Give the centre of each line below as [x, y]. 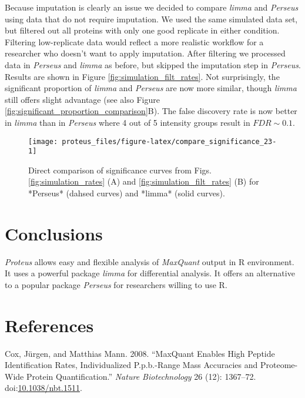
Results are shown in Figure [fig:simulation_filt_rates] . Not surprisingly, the [142, 76]
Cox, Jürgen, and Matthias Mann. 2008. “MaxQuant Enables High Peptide [140, 353]
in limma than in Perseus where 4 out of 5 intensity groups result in [128, 122]
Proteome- [279, 365]
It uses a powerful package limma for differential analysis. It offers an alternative [150, 273]
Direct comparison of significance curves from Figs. [120, 170]
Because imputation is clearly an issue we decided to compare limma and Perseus [152, 7]
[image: [43, 141]
